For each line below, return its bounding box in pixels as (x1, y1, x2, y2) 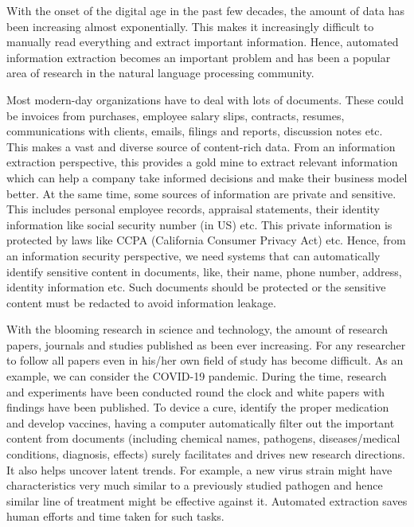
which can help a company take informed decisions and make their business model (6, 169, 408, 185)
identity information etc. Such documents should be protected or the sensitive (6, 279, 386, 295)
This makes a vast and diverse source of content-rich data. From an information (6, 138, 396, 154)
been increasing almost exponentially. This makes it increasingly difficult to (6, 18, 374, 34)
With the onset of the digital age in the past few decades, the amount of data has (6, 2, 405, 18)
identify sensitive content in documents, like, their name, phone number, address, (6, 263, 402, 279)
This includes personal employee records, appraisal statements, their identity (6, 201, 380, 217)
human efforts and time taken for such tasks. (6, 508, 225, 525)
